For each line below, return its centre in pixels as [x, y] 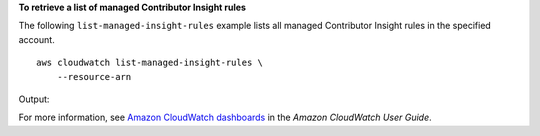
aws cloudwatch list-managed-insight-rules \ [150, 63]
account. [36, 39]
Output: [34, 99]
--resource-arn [94, 76]
